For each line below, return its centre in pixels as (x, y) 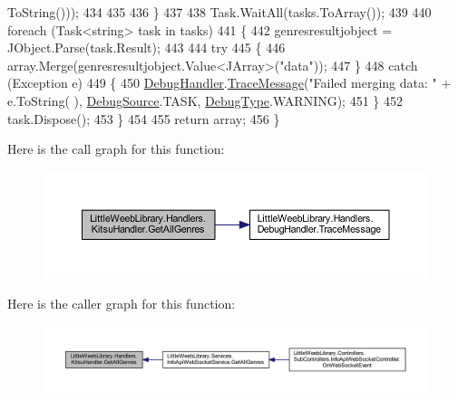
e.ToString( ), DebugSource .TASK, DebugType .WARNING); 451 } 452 (205, 100)
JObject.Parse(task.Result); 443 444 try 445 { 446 (146, 48)
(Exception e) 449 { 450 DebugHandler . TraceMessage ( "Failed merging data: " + (229, 83)
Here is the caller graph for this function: (122, 304)
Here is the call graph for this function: (116, 149)
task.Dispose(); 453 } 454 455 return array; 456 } (144, 118)
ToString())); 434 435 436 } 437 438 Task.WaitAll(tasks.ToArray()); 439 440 (219, 12)
